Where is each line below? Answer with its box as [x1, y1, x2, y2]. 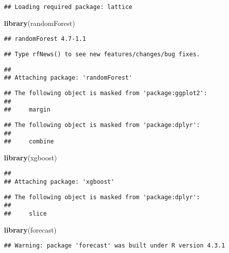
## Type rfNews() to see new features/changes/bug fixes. [4, 50, 200, 58]
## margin [4, 106, 51, 114]
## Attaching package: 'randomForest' [4, 74, 132, 82]
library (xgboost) [4, 152, 57, 162]
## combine [4, 138, 54, 145]
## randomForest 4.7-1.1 [4, 35, 86, 43]
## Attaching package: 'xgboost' [4, 178, 114, 186]
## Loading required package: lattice [4, 3, 132, 10]
